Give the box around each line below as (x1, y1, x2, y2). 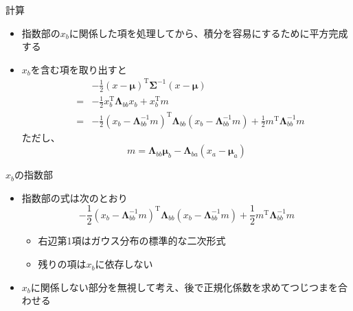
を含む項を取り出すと (30, 62, 127, 76)
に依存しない (95, 257, 153, 271)
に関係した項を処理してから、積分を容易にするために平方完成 (69, 25, 348, 40)
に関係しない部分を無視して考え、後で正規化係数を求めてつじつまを (30, 279, 339, 294)
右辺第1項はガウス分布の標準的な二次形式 (38, 233, 226, 248)
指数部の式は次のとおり (21, 190, 128, 205)
